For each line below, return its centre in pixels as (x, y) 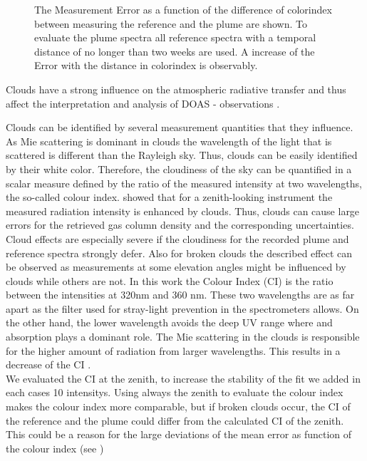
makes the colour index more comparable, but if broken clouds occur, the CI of (178, 406)
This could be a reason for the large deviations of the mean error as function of (179, 434)
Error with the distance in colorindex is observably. (146, 65)
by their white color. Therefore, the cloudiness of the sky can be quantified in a (179, 169)
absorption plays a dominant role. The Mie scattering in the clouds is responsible (183, 337)
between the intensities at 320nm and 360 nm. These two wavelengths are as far (180, 295)
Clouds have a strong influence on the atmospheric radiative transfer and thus (176, 89)
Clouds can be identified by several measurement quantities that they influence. (180, 127)
